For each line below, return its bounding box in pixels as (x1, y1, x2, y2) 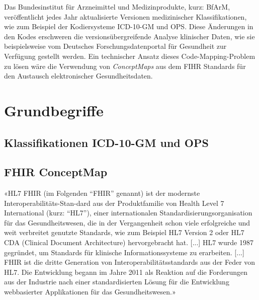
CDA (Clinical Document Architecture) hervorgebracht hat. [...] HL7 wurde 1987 (4, 237, 253, 248)
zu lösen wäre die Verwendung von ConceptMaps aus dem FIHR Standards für (4, 60, 246, 71)
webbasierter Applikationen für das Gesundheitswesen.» (4, 286, 176, 297)
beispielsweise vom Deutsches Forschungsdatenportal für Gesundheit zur (4, 41, 227, 51)
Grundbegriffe (4, 100, 104, 120)
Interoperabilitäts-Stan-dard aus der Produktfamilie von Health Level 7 (4, 197, 224, 208)
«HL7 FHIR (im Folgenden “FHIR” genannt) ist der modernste (4, 188, 200, 198)
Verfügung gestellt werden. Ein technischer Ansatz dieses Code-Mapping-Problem (4, 50, 255, 61)
